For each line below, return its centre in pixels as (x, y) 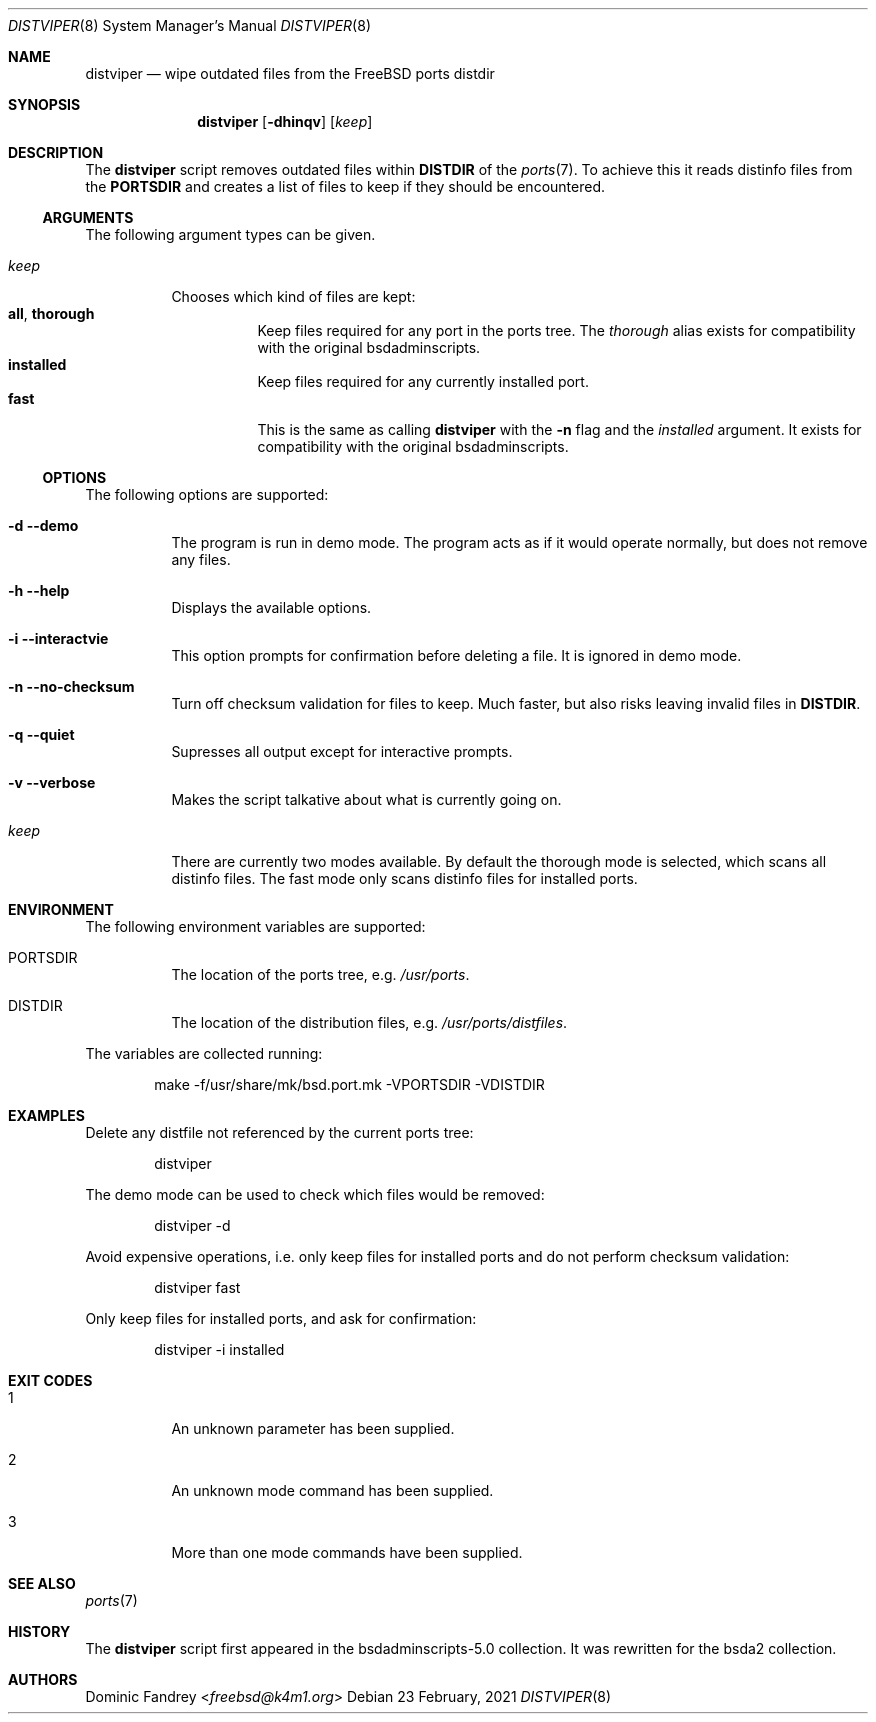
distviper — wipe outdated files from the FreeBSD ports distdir (290, 73)
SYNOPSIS (44, 104)
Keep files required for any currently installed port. (423, 381)
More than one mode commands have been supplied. (347, 1552)
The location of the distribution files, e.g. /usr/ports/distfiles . (369, 1022)
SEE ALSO (42, 1583)
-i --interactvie (58, 638)
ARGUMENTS (88, 217)
